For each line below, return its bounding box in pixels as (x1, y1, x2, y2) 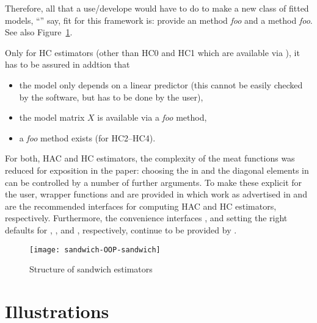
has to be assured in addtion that (5, 58, 130, 71)
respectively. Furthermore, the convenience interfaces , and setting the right (5, 211, 288, 224)
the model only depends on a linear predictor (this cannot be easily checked (19, 78, 303, 91)
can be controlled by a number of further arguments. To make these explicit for (5, 176, 302, 188)
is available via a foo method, (97, 111, 207, 124)
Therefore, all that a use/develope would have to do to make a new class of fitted (5, 2, 309, 14)
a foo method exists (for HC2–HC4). (19, 131, 156, 144)
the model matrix (19, 111, 85, 124)
